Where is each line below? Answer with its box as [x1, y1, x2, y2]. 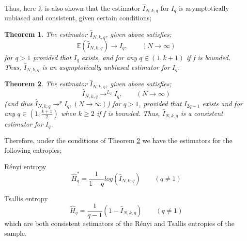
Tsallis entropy [4, 193, 48, 203]
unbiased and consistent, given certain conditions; [4, 13, 152, 23]
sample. [4, 227, 27, 238]
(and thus [4, 98, 32, 108]
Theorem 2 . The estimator [4, 79, 88, 89]
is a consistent [181, 108, 223, 118]
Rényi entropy [4, 161, 46, 171]
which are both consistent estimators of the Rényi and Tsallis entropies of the [4, 218, 234, 228]
